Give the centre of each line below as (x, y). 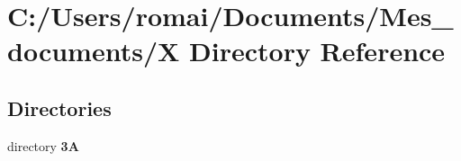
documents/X (94, 51)
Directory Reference (317, 51)
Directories (59, 107)
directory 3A (43, 145)
